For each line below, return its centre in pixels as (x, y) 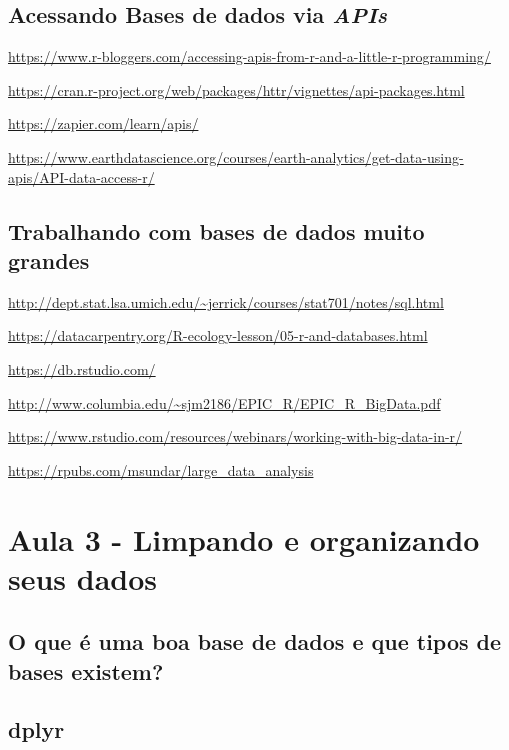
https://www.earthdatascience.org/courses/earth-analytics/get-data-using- (236, 156)
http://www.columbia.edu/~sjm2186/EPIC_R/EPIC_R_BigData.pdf (224, 402)
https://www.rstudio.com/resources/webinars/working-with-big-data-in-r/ (235, 436)
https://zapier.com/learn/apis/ (103, 123)
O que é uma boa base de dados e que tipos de (255, 641)
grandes (49, 259)
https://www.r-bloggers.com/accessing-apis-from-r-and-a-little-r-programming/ (249, 56)
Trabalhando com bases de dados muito (216, 230)
